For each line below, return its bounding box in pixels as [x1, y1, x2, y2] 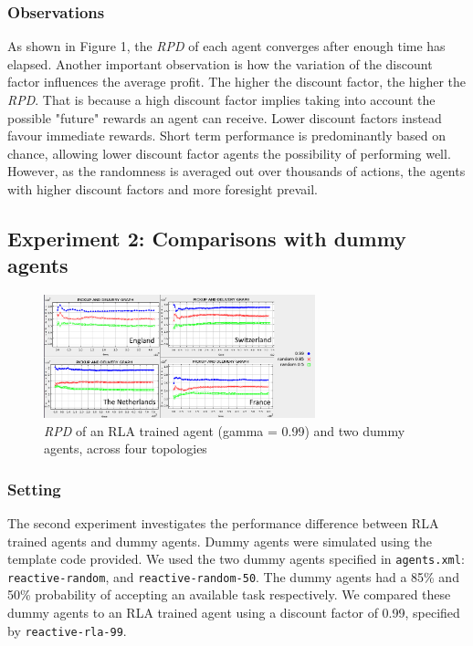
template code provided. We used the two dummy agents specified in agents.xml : [7, 549, 465, 568]
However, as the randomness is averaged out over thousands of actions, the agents [7, 161, 466, 181]
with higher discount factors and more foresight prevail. [7, 179, 318, 198]
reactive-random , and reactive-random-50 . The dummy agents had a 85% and [7, 567, 459, 586]
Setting [7, 477, 61, 500]
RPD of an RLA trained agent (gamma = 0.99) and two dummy [44, 421, 405, 440]
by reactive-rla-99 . [7, 620, 127, 640]
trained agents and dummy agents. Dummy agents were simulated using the [7, 531, 432, 550]
